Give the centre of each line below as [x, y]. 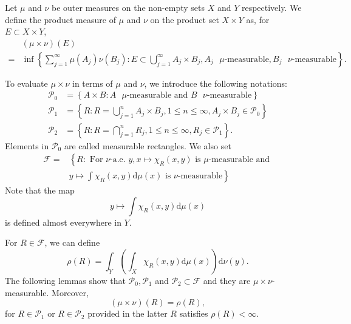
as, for [258, 19]
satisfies [194, 313]
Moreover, [70, 292]
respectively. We [271, 7]
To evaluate [26, 83]
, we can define [72, 242]
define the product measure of [60, 19]
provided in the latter [128, 313]
